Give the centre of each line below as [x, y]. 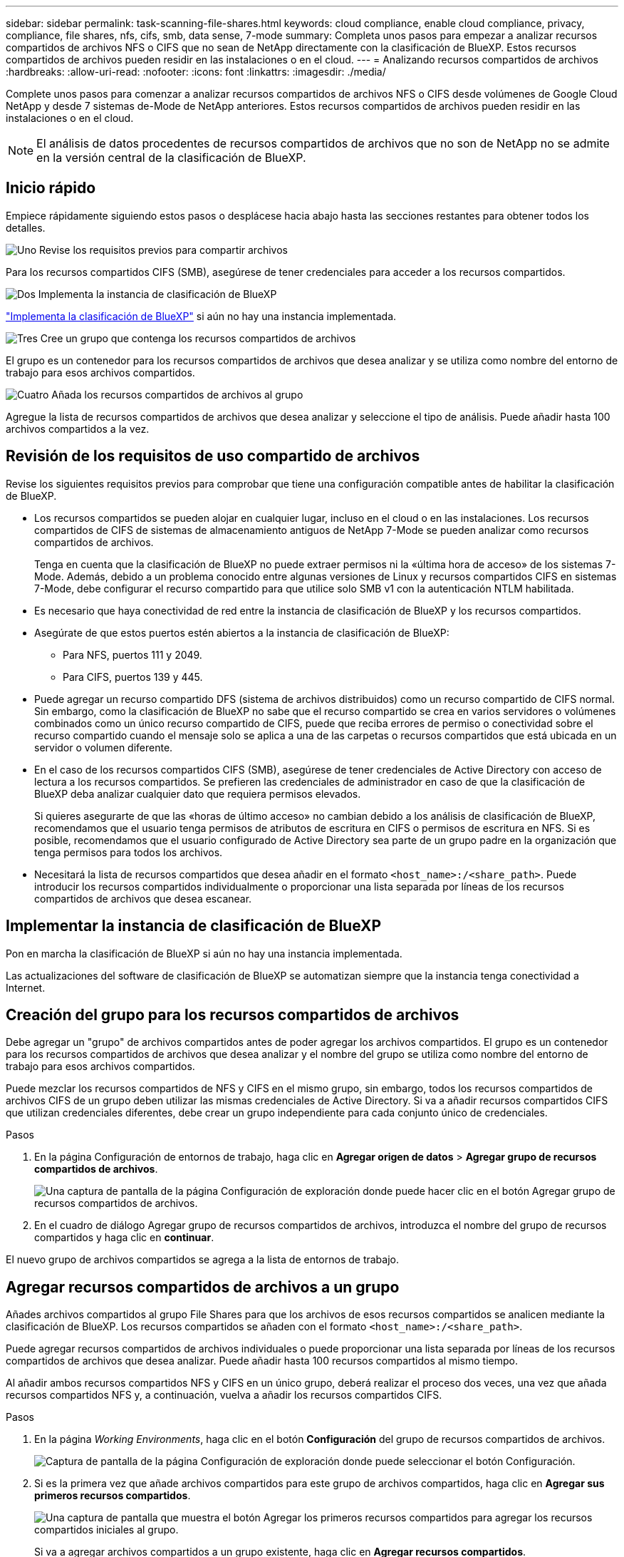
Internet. [26, 987]
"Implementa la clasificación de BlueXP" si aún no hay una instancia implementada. [201, 316]
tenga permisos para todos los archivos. [129, 852]
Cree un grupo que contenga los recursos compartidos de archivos [198, 338]
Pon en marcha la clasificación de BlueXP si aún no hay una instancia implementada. [204, 953]
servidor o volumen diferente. [104, 747]
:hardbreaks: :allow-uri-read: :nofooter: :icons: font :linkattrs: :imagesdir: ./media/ [196, 72]
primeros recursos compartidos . [113, 1496]
